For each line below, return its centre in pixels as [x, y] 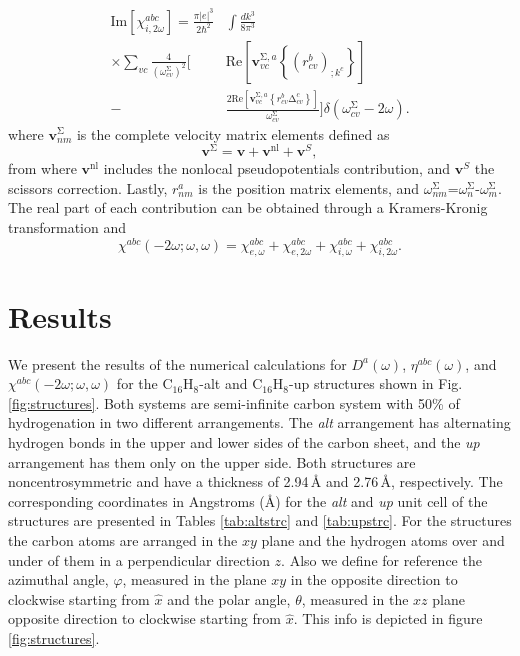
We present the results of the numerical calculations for [177, 363]
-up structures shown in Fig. [376, 383]
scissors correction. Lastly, [88, 187]
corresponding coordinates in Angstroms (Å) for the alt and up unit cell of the [248, 500]
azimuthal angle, [58, 579]
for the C [144, 383]
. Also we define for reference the [381, 559]
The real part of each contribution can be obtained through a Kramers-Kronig [248, 207]
